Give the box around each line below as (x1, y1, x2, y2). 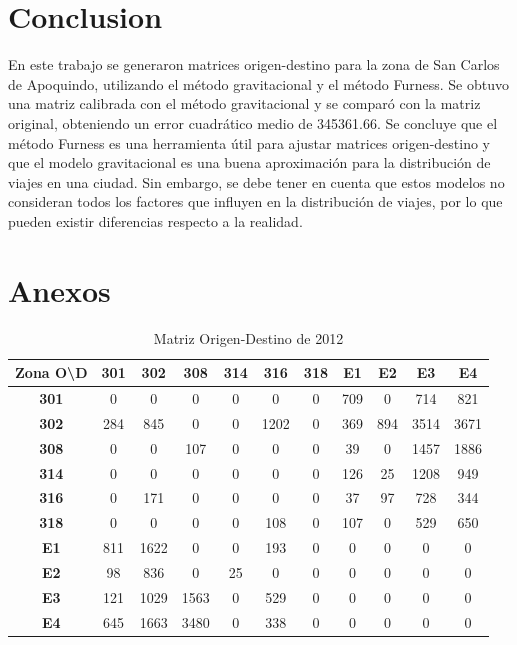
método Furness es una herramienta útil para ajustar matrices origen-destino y (8, 132, 490, 153)
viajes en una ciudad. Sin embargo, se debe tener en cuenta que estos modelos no (8, 171, 505, 192)
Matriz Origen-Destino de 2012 (153, 327, 344, 348)
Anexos (8, 269, 111, 310)
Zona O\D (15, 362, 88, 383)
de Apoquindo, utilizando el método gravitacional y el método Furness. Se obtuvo (8, 73, 509, 94)
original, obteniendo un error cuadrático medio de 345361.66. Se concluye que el (8, 112, 498, 133)
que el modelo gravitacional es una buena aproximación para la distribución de (8, 152, 491, 173)
